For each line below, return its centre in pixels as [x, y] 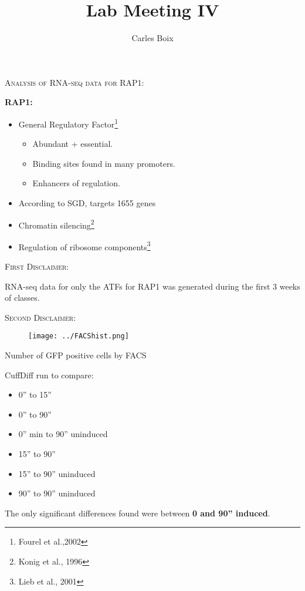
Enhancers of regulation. [76, 183]
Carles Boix [152, 38]
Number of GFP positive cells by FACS [76, 355]
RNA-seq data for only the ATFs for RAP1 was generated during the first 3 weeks [152, 286]
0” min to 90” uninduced [63, 434]
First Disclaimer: [37, 266]
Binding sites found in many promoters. [104, 163]
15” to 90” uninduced [57, 473]
